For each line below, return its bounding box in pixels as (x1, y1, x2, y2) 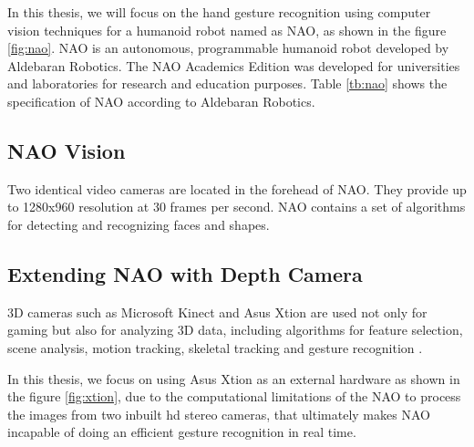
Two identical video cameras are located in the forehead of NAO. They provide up (7, 179, 467, 198)
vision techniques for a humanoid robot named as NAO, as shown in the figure (7, 20, 447, 39)
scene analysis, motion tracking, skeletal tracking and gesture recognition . (7, 338, 423, 357)
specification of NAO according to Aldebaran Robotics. (7, 91, 315, 110)
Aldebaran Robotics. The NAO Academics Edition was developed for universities (7, 56, 460, 75)
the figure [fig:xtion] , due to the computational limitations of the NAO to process (7, 387, 461, 406)
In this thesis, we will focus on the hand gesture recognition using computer (7, 3, 431, 21)
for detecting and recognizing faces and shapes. (7, 214, 270, 234)
